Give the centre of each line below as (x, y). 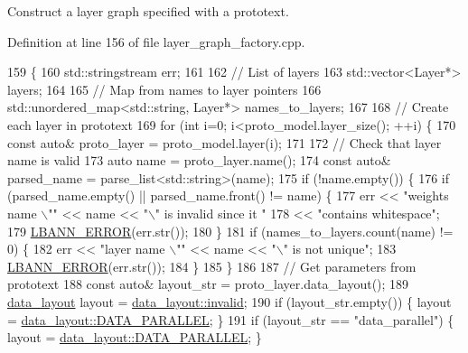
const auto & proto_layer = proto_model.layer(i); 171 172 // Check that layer (225, 142)
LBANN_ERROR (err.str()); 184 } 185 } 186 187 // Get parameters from (212, 266)
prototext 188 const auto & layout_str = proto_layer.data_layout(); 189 (208, 284)
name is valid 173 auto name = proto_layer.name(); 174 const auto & (199, 160)
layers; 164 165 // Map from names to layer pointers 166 (164, 89)
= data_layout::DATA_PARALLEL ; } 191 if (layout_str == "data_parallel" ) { (231, 319)
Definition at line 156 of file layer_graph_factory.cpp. (156, 41)
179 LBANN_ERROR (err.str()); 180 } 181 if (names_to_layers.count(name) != (230, 231)
